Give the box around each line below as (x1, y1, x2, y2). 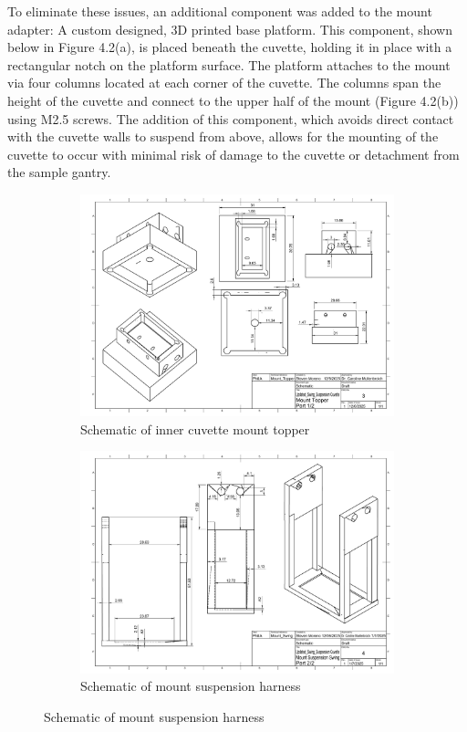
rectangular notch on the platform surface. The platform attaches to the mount (7, 55, 451, 74)
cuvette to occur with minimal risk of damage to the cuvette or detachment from (7, 144, 460, 163)
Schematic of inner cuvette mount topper (80, 419, 310, 438)
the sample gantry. (7, 162, 111, 182)
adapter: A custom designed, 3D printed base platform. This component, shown (7, 19, 452, 38)
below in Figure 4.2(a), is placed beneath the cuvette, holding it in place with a (7, 37, 452, 57)
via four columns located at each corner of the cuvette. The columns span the (7, 73, 441, 92)
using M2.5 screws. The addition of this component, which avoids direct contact (7, 109, 454, 128)
